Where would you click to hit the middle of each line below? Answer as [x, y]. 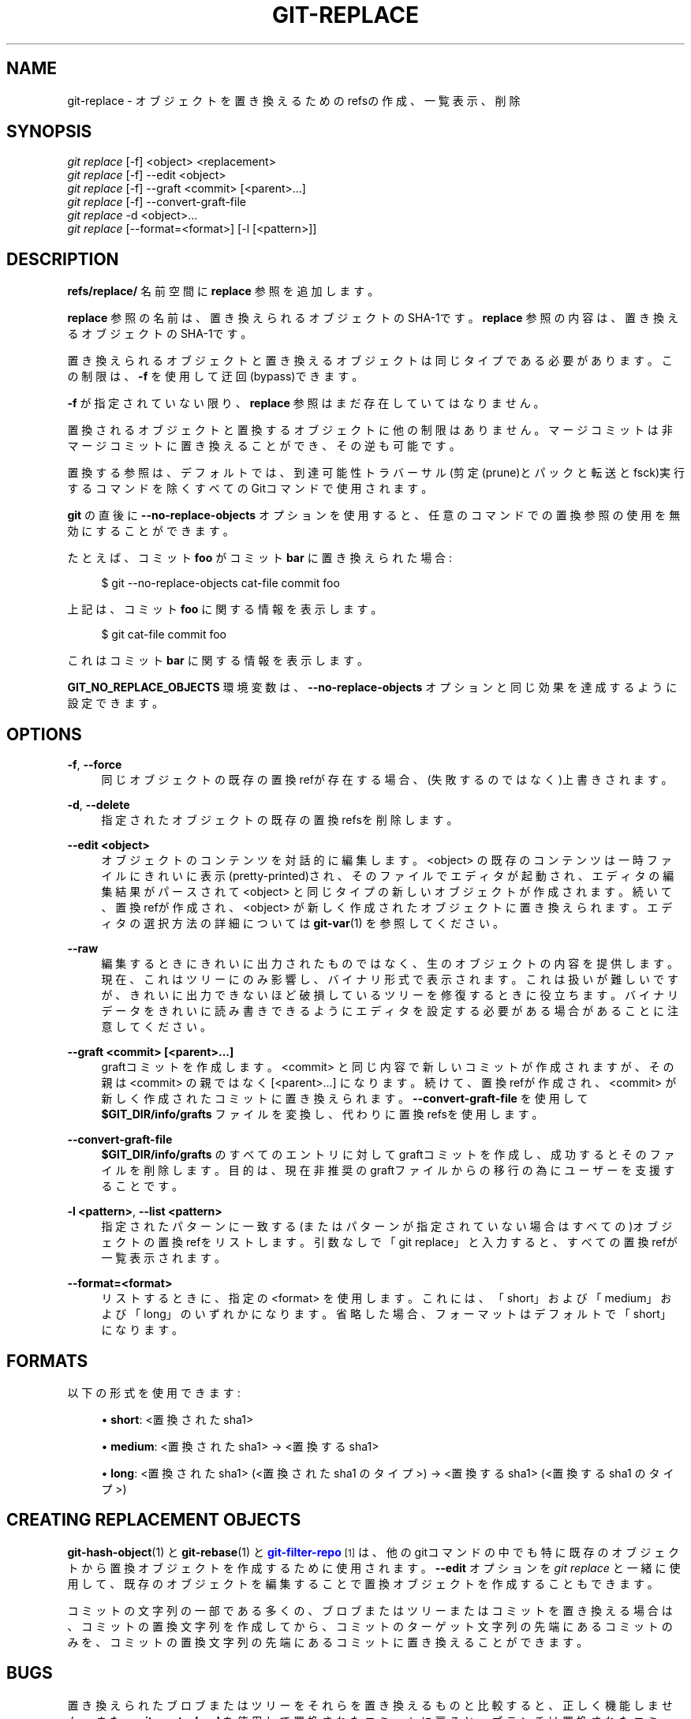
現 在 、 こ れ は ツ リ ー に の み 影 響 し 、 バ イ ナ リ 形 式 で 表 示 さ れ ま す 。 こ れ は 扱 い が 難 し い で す [390, 979]
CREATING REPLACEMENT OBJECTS [154, 1520]
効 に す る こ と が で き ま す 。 [151, 531]
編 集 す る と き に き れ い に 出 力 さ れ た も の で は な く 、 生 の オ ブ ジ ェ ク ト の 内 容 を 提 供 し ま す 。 [390, 964]
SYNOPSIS [49, 132]
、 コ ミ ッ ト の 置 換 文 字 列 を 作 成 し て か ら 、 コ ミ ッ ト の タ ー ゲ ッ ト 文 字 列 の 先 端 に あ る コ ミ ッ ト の [370, 1626]
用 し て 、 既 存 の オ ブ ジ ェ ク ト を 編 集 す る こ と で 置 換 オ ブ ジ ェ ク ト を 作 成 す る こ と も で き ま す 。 [363, 1583]
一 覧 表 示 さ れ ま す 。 [163, 1258]
